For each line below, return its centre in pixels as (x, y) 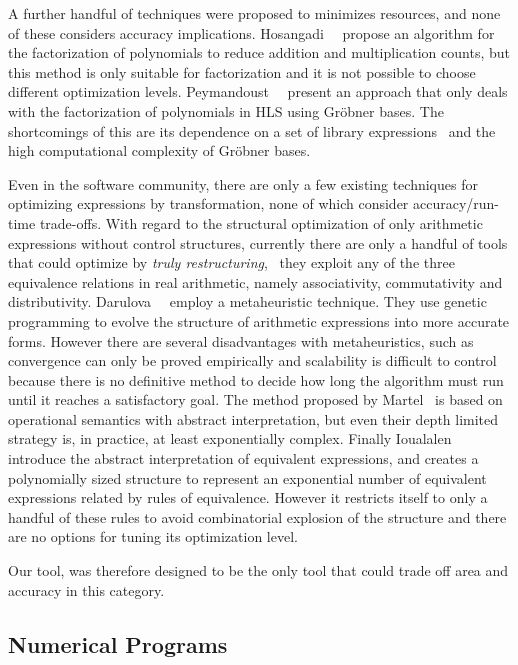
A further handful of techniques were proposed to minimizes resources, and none (254, 13)
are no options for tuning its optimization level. (153, 536)
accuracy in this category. (86, 589)
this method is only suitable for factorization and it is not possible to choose (242, 71)
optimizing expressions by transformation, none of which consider (208, 203)
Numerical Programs (118, 643)
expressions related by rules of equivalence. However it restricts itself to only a (248, 497)
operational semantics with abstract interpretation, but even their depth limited (253, 418)
